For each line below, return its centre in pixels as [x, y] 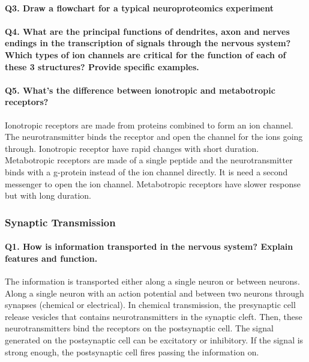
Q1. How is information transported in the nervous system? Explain [149, 246]
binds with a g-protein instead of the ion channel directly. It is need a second [146, 171]
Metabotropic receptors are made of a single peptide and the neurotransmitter [149, 160]
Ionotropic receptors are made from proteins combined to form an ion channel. [149, 125]
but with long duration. [48, 195]
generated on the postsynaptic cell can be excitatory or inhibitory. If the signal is [154, 339]
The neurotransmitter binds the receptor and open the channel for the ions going [154, 137]
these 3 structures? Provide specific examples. [102, 66]
